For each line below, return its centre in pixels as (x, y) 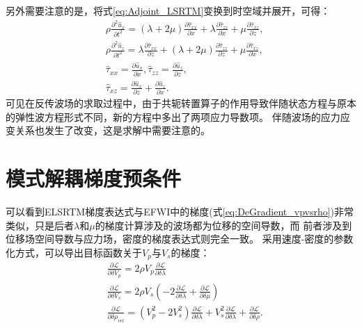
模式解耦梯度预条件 (94, 178)
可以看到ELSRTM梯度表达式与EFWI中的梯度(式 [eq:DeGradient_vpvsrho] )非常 (180, 212)
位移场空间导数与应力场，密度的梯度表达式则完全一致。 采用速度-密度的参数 (180, 239)
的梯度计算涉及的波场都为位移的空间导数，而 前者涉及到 (223, 225)
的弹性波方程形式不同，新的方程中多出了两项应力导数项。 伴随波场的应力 (173, 116)
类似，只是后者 (40, 225)
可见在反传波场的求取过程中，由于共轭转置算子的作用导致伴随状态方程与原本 (181, 103)
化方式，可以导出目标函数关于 (74, 252)
